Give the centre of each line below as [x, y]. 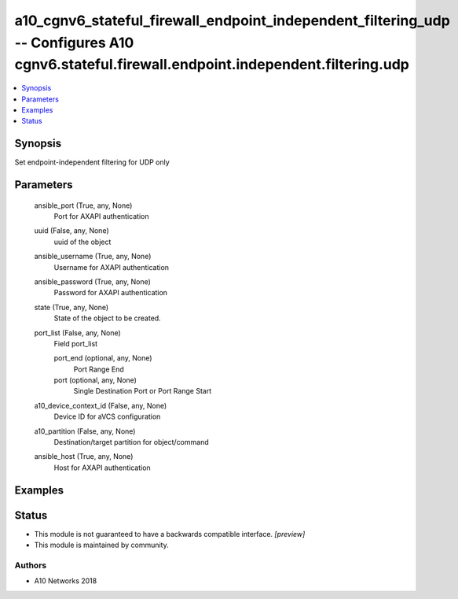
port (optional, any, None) [95, 380]
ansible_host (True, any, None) [84, 457]
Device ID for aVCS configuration [107, 416]
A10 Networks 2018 [66, 581]
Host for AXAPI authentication [102, 468]
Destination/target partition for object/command [131, 442]
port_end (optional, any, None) [103, 358]
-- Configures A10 [74, 43]
